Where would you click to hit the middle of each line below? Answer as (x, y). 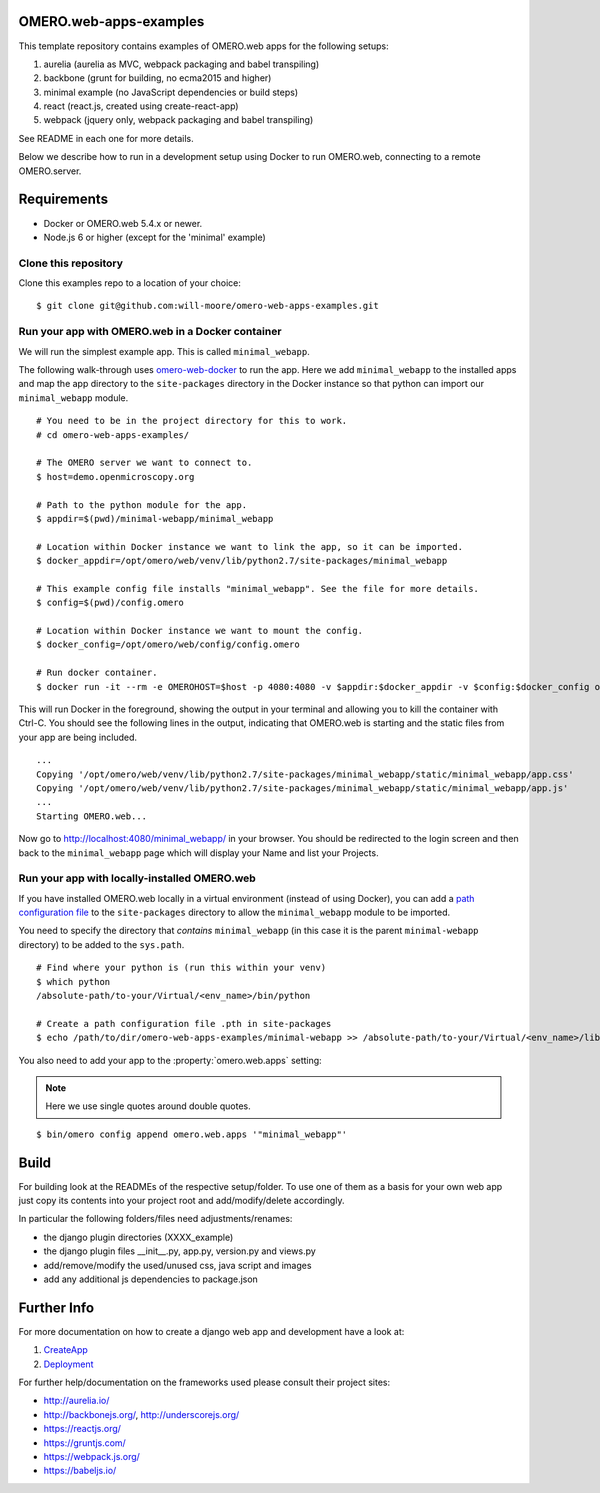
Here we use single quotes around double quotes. (148, 1106)
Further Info (56, 1307)
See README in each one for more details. (106, 138)
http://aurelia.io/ (76, 1401)
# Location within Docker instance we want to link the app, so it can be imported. (250, 546)
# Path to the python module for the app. (142, 504)
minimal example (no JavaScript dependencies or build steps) (171, 92)
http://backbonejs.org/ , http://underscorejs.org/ (141, 1414)
